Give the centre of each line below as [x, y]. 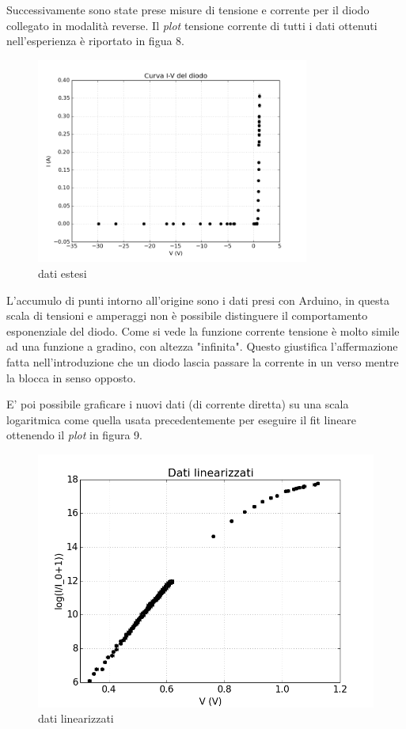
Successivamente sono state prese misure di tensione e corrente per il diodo [188, 9]
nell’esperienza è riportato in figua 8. [95, 41]
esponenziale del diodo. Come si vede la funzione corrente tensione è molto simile [203, 330]
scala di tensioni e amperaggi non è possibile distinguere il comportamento [187, 315]
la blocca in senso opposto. [71, 377]
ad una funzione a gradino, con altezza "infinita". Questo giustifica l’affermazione [202, 346]
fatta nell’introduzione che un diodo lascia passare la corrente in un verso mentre [203, 361]
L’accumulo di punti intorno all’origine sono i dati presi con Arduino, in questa [198, 300]
